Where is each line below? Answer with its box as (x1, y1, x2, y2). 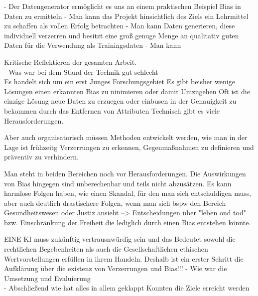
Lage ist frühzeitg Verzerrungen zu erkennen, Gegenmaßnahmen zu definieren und (4, 142, 254, 152)
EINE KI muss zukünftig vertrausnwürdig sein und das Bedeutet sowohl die (4, 234, 236, 244)
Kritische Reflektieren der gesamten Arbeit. (4, 56, 137, 67)
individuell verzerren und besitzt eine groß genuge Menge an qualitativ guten (4, 30, 239, 40)
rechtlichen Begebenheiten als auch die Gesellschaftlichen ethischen (4, 244, 208, 254)
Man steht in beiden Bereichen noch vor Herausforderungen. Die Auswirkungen (4, 168, 246, 178)
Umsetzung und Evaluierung (4, 273, 91, 283)
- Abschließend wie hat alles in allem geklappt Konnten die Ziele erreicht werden (4, 283, 250, 293)
